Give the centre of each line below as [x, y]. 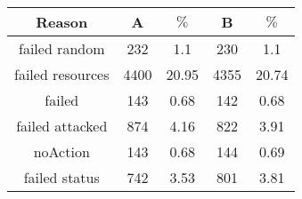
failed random [61, 48]
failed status [61, 177]
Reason [62, 22]
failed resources [62, 74]
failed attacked [62, 126]
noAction [61, 151]
